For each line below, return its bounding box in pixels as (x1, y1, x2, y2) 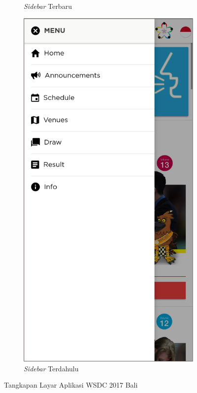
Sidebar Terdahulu (24, 363, 79, 373)
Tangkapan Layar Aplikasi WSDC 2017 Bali (4, 380, 138, 390)
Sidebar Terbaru (24, 1, 72, 11)
